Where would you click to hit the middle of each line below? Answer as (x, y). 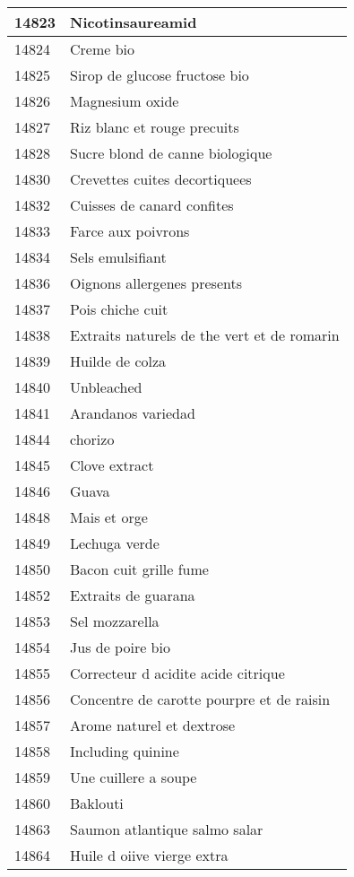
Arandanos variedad (133, 413)
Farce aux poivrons (130, 231)
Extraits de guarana (133, 595)
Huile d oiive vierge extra (149, 855)
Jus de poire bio (120, 647)
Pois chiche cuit (119, 309)
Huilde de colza (118, 361)
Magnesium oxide (125, 101)
